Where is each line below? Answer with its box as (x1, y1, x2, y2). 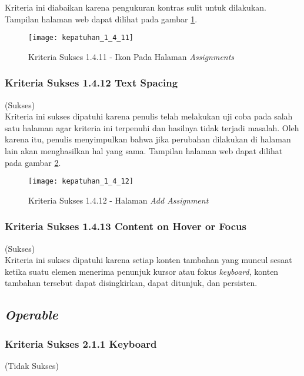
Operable (5, 305, 58, 324)
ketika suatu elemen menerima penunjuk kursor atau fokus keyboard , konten (5, 265, 279, 277)
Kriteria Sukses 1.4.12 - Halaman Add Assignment (28, 194, 209, 206)
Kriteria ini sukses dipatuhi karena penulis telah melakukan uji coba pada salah (5, 110, 293, 122)
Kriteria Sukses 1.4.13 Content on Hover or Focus (5, 219, 246, 234)
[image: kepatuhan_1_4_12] (28, 177, 133, 186)
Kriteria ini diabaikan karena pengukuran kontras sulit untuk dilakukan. (5, 1, 266, 13)
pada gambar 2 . (5, 156, 61, 168)
